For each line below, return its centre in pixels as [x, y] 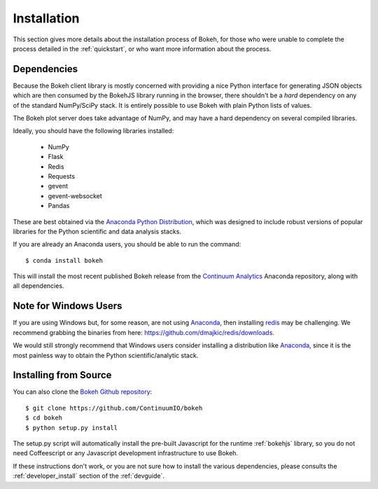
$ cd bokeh [44, 418]
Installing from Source [62, 375]
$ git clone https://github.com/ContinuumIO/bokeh [114, 408]
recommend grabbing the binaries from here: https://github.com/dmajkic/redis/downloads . [143, 332]
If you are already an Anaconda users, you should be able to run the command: [127, 245]
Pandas [59, 206]
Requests [62, 176]
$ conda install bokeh [64, 260]
